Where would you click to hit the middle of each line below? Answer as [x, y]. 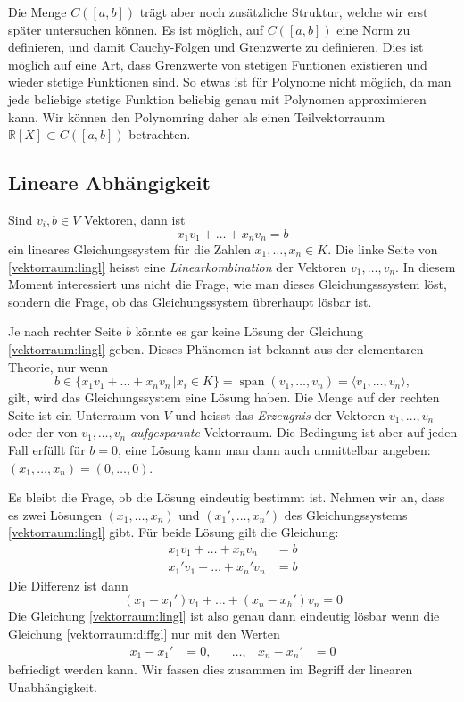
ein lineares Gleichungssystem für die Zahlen [129, 249]
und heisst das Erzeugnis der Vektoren [280, 414]
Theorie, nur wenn [58, 366]
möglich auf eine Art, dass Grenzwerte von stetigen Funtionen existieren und [218, 64]
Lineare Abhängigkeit [109, 182]
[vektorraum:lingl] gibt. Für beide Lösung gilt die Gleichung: [174, 532]
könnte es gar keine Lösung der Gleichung [249, 331]
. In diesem [426, 266]
